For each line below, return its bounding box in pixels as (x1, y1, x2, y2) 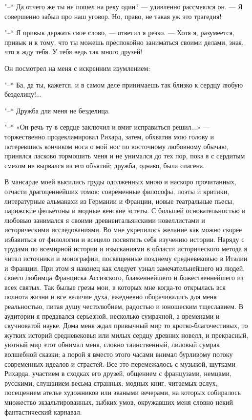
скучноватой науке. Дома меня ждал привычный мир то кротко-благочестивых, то (4, 320, 248, 331)
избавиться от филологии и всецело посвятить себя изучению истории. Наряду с (4, 234, 245, 244)
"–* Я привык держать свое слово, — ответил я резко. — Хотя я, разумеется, (4, 27, 234, 38)
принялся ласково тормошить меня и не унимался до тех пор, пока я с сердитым (4, 151, 245, 161)
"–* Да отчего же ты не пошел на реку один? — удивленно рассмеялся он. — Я (4, 1, 243, 11)
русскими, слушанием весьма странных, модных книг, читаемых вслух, (4, 377, 218, 388)
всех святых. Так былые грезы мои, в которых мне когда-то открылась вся (4, 282, 226, 292)
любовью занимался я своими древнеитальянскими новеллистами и (4, 215, 205, 225)
